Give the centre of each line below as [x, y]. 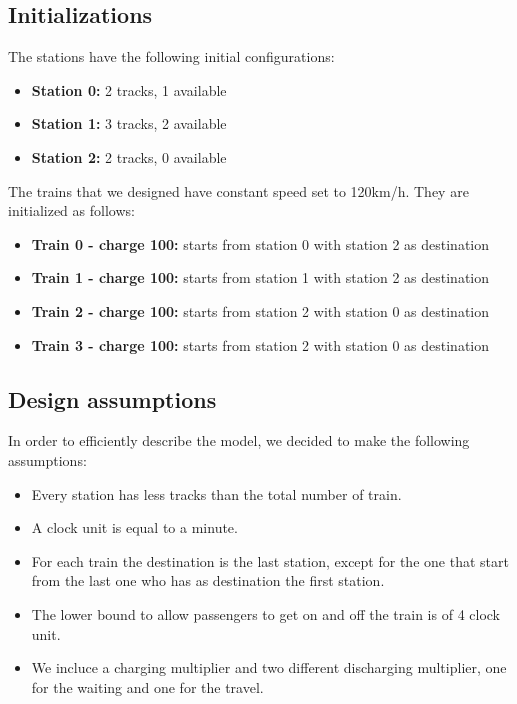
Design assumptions [112, 398]
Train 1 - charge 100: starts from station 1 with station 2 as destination [260, 277]
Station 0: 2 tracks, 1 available [129, 89]
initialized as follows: [71, 210]
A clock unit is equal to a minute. [134, 527]
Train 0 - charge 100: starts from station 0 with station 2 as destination [260, 243]
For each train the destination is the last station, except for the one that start [270, 560]
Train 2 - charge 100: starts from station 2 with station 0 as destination [260, 310]
